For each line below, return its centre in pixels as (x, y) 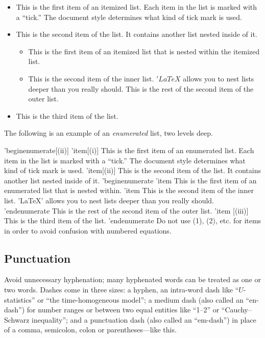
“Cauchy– (236, 310)
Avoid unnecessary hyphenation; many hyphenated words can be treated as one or (132, 279)
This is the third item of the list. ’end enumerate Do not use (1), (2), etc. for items (133, 220)
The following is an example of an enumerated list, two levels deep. (109, 133)
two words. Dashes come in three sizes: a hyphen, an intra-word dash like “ (122, 290)
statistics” (20, 299)
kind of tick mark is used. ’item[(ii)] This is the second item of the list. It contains (132, 170)
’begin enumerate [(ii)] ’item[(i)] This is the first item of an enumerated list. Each (129, 150)
